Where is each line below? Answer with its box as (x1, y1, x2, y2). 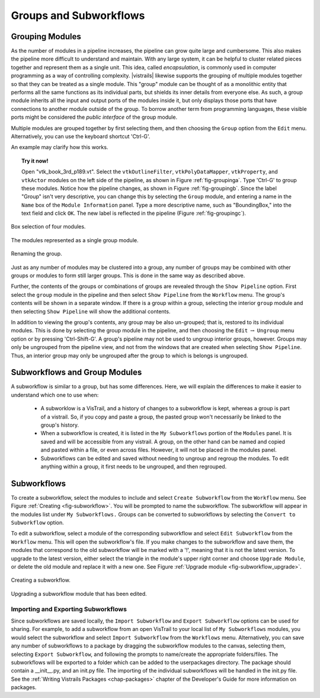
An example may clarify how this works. (11, 144, 108, 151)
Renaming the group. (11, 250, 62, 258)
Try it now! (21, 157, 49, 164)
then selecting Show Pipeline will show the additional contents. (11, 307, 171, 315)
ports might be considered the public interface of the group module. (11, 113, 178, 121)
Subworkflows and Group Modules (11, 367, 142, 377)
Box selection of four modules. (11, 223, 86, 230)
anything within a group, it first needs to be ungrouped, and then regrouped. (40, 463, 227, 470)
